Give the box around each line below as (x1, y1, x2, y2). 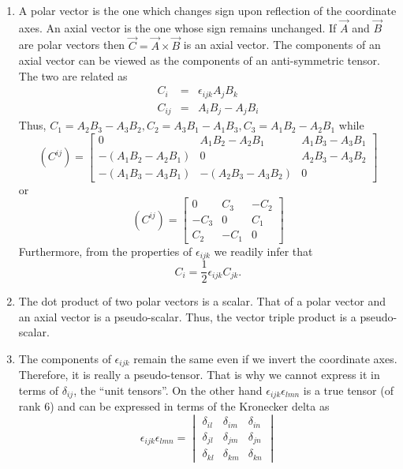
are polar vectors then (18, 36, 125, 53)
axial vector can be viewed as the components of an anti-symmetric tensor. (18, 52, 380, 69)
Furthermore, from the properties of (18, 242, 192, 259)
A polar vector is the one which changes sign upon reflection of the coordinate (18, 2, 397, 18)
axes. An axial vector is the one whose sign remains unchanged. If (18, 19, 337, 36)
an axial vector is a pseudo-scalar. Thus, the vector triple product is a (18, 308, 356, 325)
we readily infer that (214, 242, 313, 259)
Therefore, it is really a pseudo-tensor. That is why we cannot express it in (18, 366, 380, 383)
